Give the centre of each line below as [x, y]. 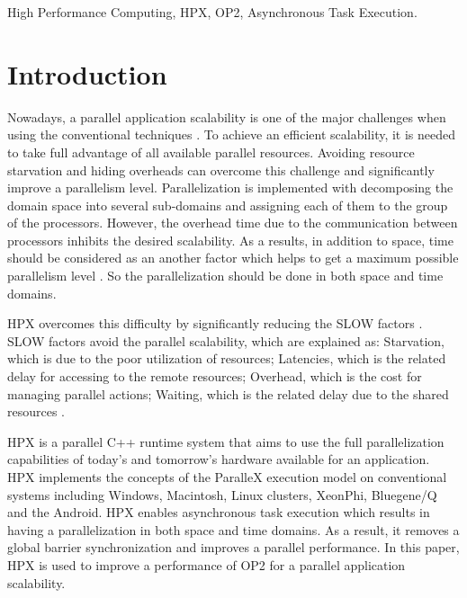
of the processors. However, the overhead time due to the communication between [233, 223]
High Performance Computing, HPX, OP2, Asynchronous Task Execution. [212, 12]
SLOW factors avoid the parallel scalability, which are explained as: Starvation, [226, 340]
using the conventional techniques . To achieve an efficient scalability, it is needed [232, 134]
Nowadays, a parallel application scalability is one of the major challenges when [227, 116]
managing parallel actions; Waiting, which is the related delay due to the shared [228, 393]
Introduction [87, 73]
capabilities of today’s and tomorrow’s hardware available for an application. [219, 459]
